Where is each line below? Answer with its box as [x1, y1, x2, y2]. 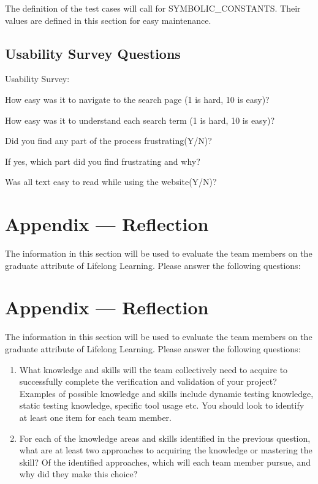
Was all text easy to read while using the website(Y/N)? [5, 175, 217, 188]
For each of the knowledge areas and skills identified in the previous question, [19, 431, 311, 444]
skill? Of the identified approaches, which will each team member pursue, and [19, 455, 311, 468]
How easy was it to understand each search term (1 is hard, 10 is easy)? [5, 113, 275, 126]
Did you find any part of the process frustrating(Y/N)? [5, 134, 212, 147]
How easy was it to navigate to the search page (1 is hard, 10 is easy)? [5, 93, 270, 105]
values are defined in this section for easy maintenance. [5, 13, 211, 26]
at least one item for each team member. [19, 410, 172, 423]
